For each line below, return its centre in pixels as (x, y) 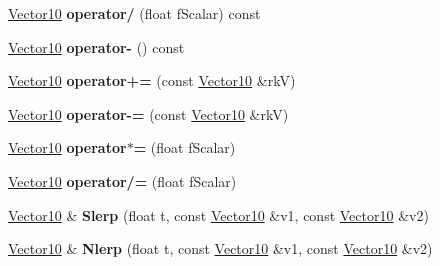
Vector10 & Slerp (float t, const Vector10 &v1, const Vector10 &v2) (218, 214)
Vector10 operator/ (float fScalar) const (134, 13)
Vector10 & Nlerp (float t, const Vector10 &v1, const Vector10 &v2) (220, 248)
